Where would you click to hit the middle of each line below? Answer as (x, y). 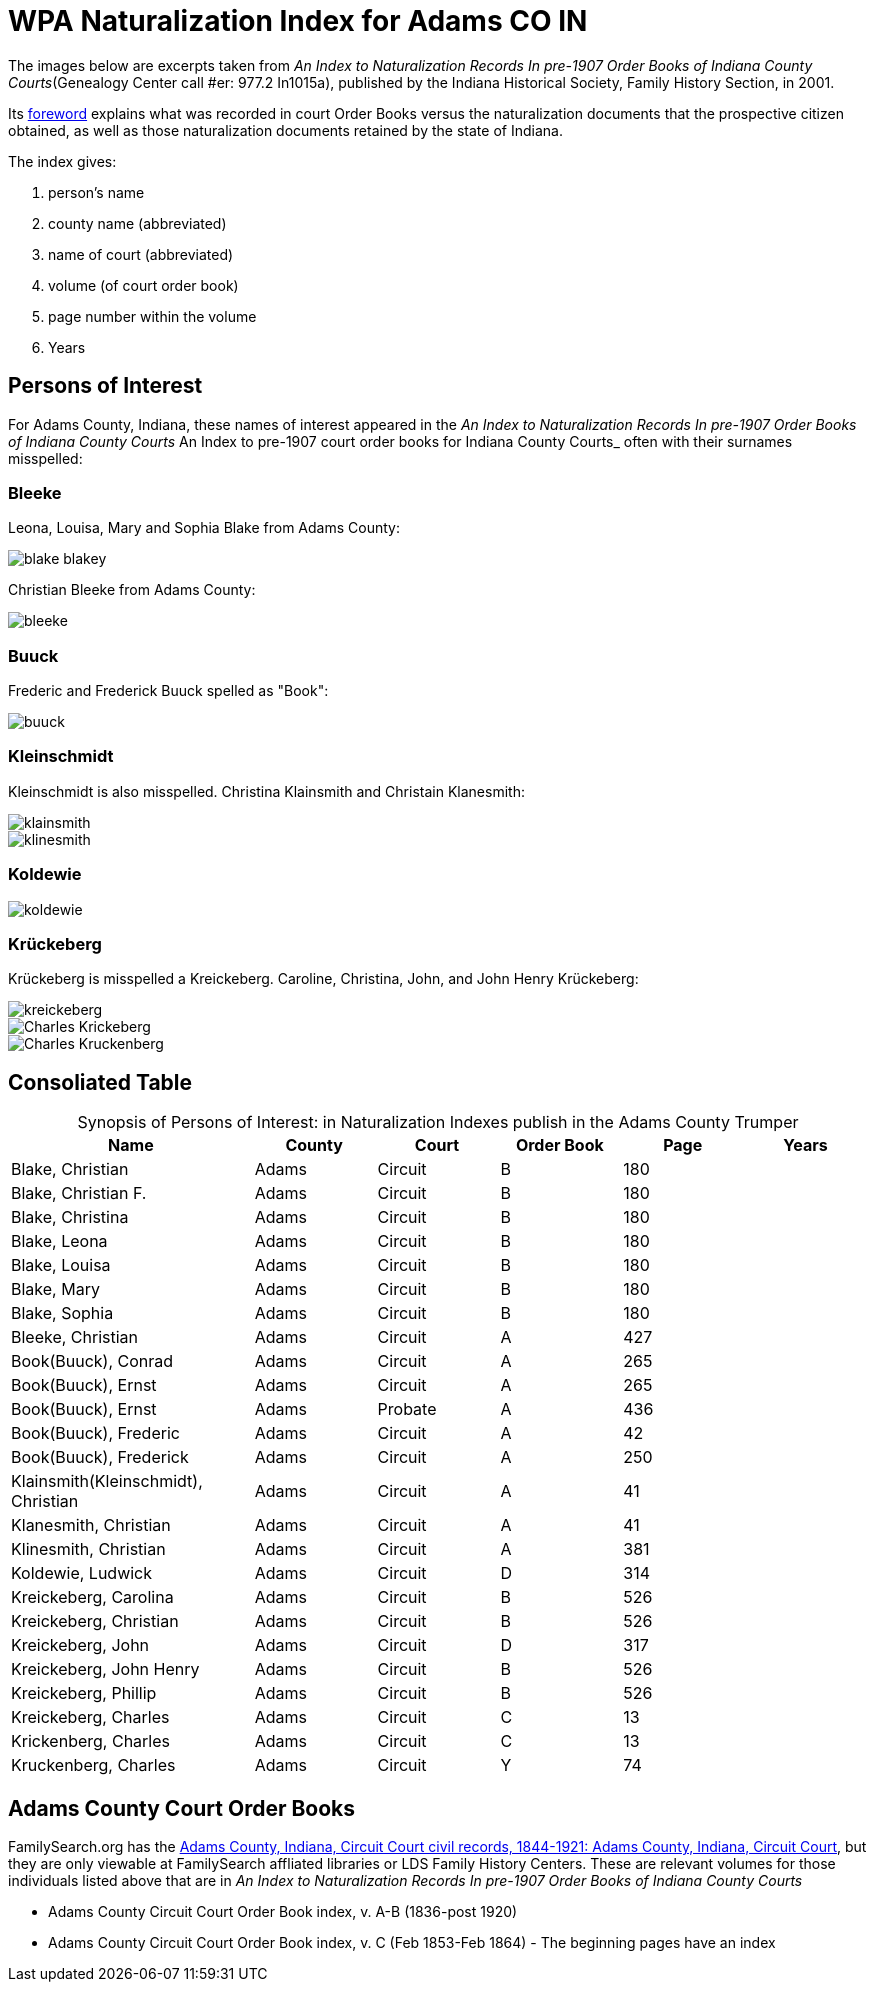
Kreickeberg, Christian (95, 1621)
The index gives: (62, 161)
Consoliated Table (100, 1082)
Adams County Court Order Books (182, 1808)
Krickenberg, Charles (91, 1741)
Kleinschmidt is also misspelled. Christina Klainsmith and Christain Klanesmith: (266, 791)
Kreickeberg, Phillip (84, 1693)
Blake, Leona (59, 1241)
